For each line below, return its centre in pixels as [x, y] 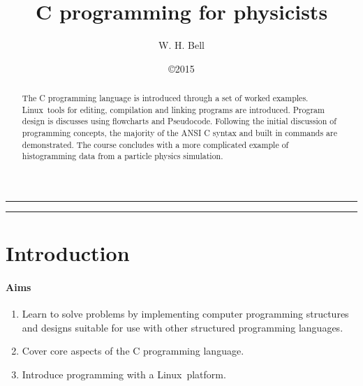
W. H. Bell [181, 45]
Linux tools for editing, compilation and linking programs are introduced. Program [173, 109]
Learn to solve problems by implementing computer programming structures [185, 314]
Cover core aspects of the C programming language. [133, 351]
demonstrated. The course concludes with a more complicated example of [155, 144]
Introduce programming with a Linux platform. [124, 374]
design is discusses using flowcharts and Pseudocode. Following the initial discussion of [179, 121]
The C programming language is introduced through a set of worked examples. [165, 98]
